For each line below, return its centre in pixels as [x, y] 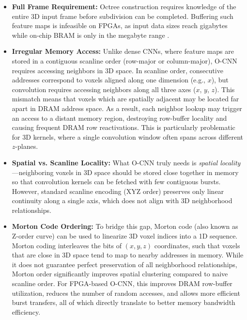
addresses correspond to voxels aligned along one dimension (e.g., [108, 80]
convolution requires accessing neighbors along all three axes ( [104, 89]
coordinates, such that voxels [197, 245]
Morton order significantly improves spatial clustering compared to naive [120, 274]
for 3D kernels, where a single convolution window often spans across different [128, 136]
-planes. [27, 146]
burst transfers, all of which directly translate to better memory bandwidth [123, 302]
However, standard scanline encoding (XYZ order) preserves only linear [118, 191]
